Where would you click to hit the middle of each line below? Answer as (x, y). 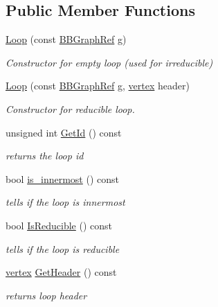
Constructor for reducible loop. (70, 108)
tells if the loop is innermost (65, 202)
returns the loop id (45, 156)
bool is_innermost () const (63, 178)
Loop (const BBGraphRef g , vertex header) (98, 86)
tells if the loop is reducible (63, 248)
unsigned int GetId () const (64, 132)
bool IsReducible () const (59, 225)
